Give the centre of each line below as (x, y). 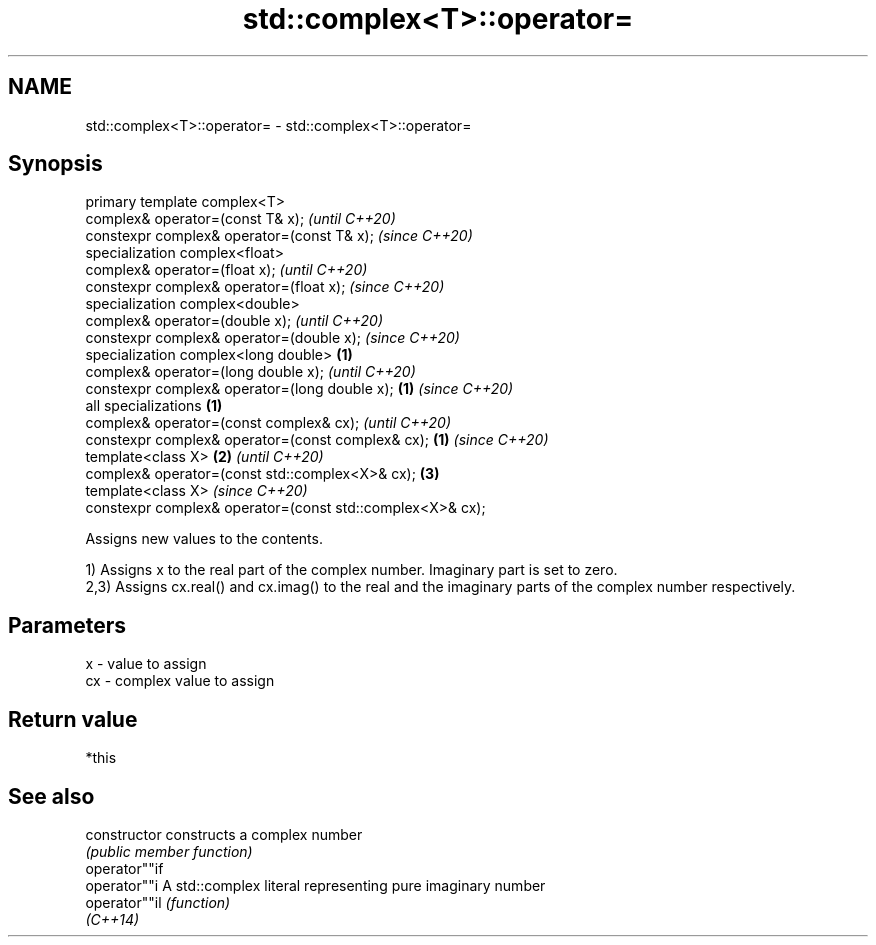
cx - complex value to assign (180, 681)
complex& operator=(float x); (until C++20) (226, 270)
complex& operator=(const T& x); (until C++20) (240, 219)
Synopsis (55, 164)
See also (51, 796)
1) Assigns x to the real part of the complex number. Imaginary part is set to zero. (351, 570)
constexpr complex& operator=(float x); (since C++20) (265, 287)
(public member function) (169, 851)
